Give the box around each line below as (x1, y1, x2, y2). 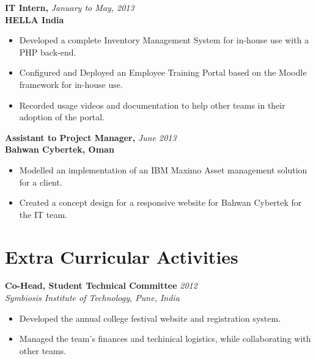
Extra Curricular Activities (5, 244, 238, 269)
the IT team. (19, 208, 67, 220)
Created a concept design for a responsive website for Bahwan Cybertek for (19, 196, 302, 209)
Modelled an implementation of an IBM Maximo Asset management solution (19, 163, 307, 176)
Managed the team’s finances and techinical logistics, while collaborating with (19, 332, 311, 345)
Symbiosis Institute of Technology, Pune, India (5, 291, 180, 304)
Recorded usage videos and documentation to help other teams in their (19, 98, 285, 111)
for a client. (19, 175, 62, 188)
